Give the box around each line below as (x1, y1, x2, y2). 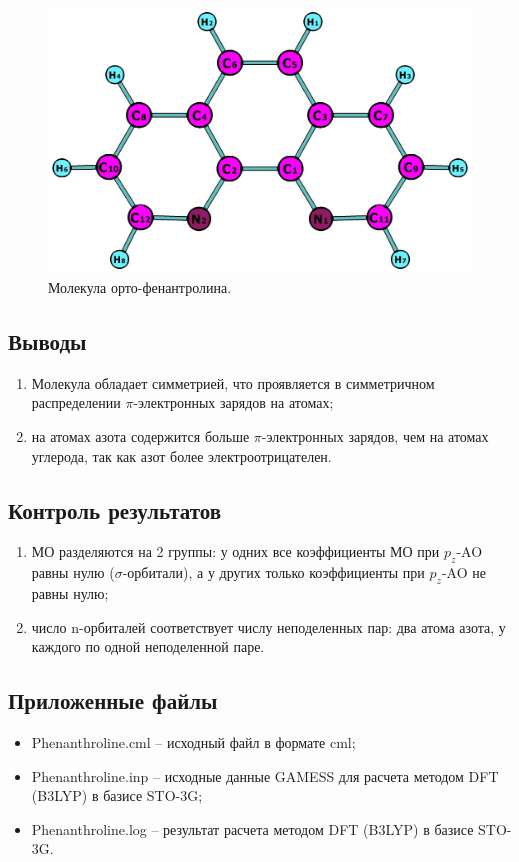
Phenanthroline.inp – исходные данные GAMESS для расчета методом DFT (31, 765, 499, 786)
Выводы (8, 325, 87, 356)
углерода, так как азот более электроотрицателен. (31, 445, 332, 466)
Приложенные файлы (8, 685, 218, 716)
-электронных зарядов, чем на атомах (261, 425, 489, 446)
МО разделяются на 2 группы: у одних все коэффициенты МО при (31, 541, 440, 562)
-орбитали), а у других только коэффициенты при (122, 562, 425, 583)
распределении (31, 392, 121, 413)
